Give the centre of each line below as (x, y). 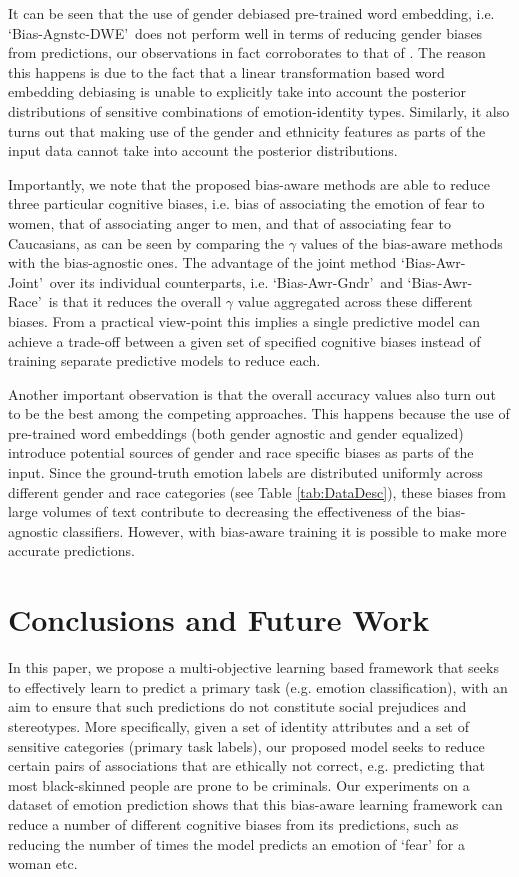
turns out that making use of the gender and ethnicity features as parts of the (247, 130)
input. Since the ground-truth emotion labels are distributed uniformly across (245, 472)
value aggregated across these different (355, 301)
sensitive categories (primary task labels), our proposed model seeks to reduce (246, 745)
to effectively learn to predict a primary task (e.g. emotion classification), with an (258, 686)
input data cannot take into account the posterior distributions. (203, 150)
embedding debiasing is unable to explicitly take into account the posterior (237, 91)
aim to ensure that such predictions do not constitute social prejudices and (237, 706)
